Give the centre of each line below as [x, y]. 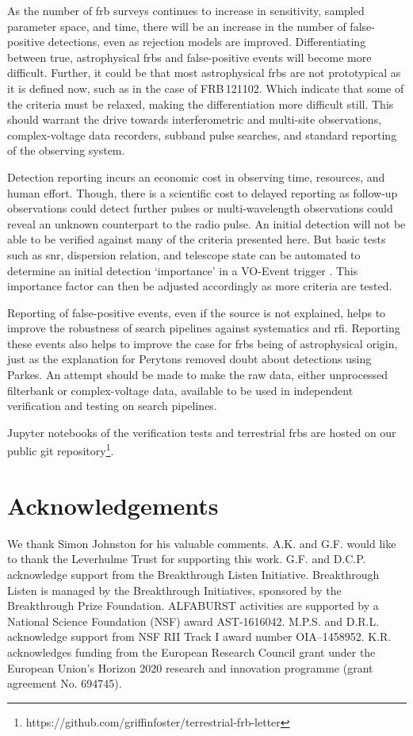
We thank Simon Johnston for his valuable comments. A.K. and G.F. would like [202, 543]
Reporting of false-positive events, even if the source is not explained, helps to [197, 312]
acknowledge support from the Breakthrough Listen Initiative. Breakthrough [193, 574]
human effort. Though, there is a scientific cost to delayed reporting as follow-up [203, 192]
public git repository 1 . [61, 450]
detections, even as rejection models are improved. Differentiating [207, 42]
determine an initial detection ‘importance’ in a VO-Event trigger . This [183, 270]
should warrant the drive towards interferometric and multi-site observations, [195, 119]
